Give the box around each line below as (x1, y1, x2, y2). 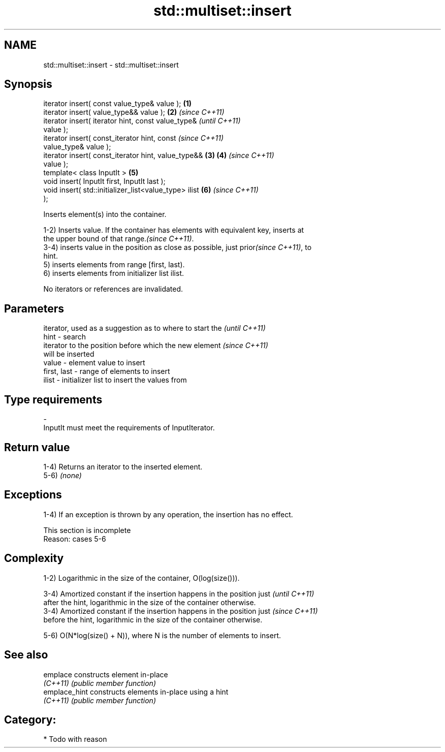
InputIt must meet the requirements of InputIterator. (43, 423, 215, 432)
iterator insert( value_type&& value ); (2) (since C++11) (43, 108, 225, 117)
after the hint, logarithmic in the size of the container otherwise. (43, 598, 256, 607)
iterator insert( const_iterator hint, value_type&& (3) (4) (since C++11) (43, 151, 274, 160)
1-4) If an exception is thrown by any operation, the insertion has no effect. (43, 510, 293, 519)
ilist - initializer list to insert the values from (43, 375, 187, 385)
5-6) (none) (43, 471, 82, 480)
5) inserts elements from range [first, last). (43, 260, 185, 269)
